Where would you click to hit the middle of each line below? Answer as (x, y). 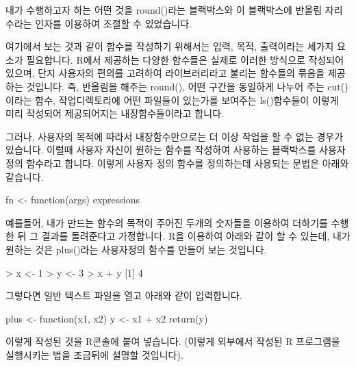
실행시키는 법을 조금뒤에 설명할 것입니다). (94, 354)
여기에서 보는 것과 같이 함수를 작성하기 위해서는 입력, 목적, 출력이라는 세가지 (170, 46)
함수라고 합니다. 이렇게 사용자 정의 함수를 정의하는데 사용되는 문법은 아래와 (188, 163)
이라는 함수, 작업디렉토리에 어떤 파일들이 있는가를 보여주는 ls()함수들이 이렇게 (172, 100)
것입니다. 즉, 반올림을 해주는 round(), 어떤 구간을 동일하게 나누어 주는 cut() (187, 86)
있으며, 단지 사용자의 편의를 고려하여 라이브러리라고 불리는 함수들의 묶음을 (165, 73)
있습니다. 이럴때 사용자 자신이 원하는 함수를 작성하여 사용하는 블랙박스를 (161, 150)
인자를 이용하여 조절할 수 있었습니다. (113, 23)
